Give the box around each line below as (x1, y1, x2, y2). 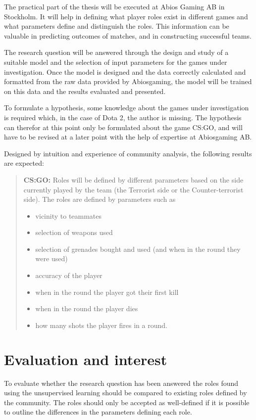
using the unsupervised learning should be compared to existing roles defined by (4, 387, 247, 398)
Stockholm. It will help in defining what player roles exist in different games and (4, 11, 248, 21)
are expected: (4, 158, 44, 168)
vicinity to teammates (35, 210, 102, 221)
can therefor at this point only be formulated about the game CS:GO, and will (4, 122, 243, 132)
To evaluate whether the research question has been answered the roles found (4, 377, 239, 388)
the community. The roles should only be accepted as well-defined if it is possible (4, 397, 250, 407)
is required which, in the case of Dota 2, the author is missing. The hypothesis (4, 112, 242, 122)
